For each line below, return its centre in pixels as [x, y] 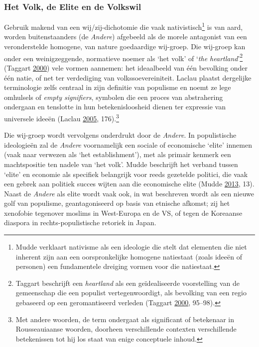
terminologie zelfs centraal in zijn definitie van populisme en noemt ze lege [118, 87]
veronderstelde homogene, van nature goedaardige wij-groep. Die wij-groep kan [125, 46]
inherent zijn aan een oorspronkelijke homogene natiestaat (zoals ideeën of [129, 256]
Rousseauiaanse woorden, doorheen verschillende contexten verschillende [126, 329]
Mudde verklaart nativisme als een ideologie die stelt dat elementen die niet [131, 247]
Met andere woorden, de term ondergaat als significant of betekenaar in [125, 319]
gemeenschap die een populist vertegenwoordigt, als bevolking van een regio [131, 293]
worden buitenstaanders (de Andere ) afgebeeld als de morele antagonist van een [126, 37]
